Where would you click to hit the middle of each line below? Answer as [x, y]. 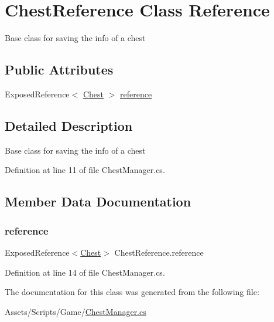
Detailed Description [69, 125]
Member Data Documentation [98, 201]
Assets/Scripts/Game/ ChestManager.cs [76, 311]
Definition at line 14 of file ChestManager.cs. [85, 272]
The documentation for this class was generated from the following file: [132, 292]
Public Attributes [59, 70]
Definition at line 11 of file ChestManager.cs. [85, 170]
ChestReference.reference [159, 252]
